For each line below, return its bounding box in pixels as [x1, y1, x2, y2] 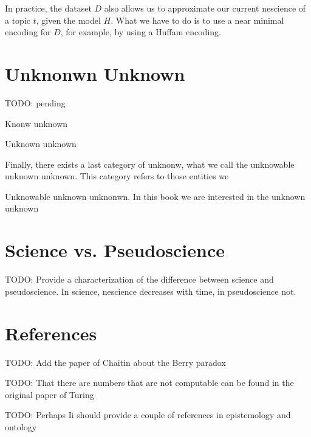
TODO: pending [5, 96, 66, 109]
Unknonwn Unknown [5, 61, 185, 86]
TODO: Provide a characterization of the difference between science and [5, 273, 274, 286]
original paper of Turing [5, 388, 94, 401]
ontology [5, 420, 37, 433]
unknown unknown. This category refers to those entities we [5, 170, 229, 182]
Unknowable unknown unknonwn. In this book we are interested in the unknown [5, 190, 306, 202]
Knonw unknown [5, 117, 68, 129]
